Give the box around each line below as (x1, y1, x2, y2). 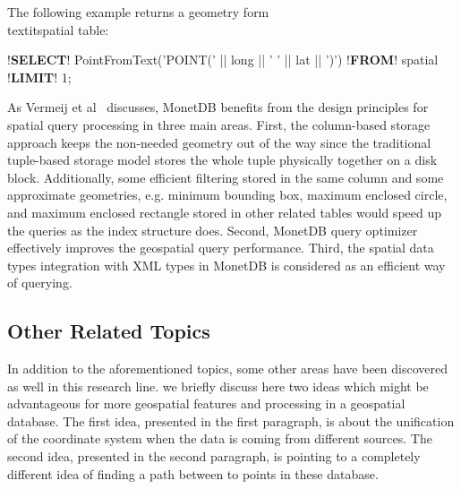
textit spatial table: (7, 20, 109, 39)
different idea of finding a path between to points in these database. (7, 464, 379, 483)
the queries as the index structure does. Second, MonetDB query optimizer (7, 220, 418, 239)
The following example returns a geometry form (7, 3, 269, 21)
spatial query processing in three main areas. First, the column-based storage (7, 115, 431, 133)
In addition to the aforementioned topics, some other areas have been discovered (7, 359, 448, 378)
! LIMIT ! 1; (7, 67, 72, 86)
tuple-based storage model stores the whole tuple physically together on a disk (7, 150, 438, 169)
